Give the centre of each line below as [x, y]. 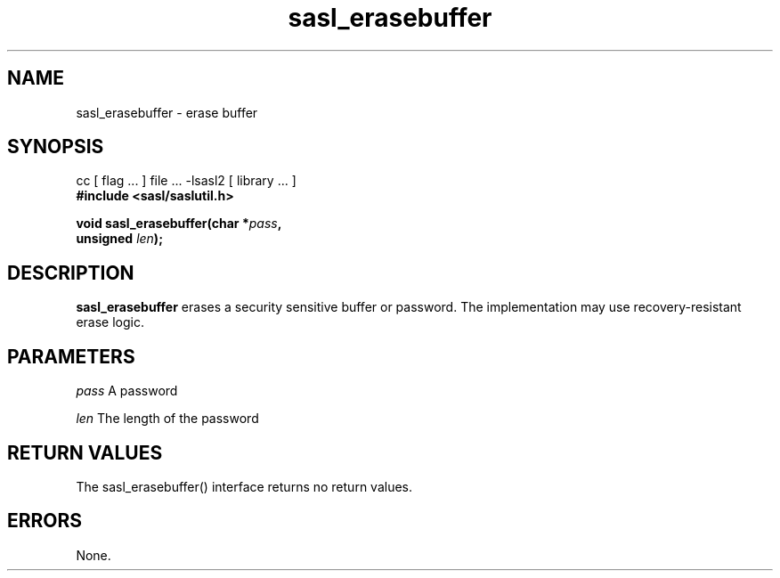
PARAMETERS [71, 356]
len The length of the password [167, 419]
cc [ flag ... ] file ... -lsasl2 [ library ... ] [186, 181]
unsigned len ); [119, 239]
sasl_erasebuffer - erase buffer [167, 112]
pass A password [127, 391]
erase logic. [110, 322]
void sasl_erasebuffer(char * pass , [179, 224]
